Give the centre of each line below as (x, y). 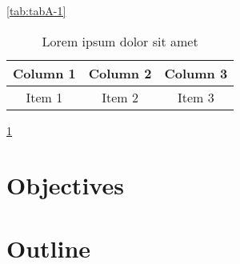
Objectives (65, 185)
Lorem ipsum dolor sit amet (120, 41)
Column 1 (44, 73)
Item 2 (120, 97)
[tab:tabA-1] (36, 10)
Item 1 (44, 97)
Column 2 (120, 73)
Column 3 (196, 73)
